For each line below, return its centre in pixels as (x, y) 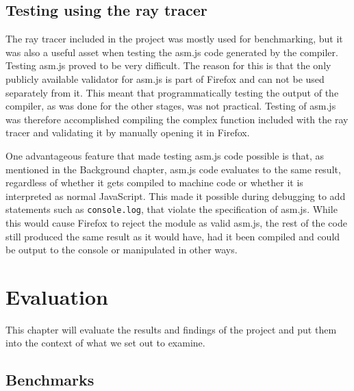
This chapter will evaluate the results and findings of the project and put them (171, 329)
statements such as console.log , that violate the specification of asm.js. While (172, 209)
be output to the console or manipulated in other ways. (122, 250)
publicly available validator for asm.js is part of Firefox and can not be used (165, 78)
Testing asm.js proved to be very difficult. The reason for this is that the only (168, 65)
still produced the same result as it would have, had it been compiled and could (173, 236)
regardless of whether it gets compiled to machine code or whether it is (154, 182)
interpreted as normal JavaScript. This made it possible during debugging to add (176, 195)
